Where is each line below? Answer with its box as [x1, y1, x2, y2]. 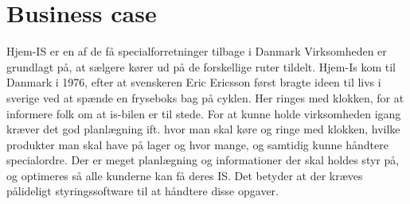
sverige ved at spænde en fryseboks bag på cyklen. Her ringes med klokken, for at [6, 89, 404, 106]
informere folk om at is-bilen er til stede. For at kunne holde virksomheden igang [6, 105, 401, 121]
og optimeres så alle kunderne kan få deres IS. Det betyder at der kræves [6, 167, 363, 183]
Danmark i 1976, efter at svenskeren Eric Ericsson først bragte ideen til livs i [6, 74, 381, 90]
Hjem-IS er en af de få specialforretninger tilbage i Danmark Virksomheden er [6, 43, 387, 60]
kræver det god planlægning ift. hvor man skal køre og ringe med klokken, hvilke [6, 121, 400, 137]
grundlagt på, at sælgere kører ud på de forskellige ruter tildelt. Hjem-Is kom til [6, 58, 396, 75]
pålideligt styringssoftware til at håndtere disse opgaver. [6, 183, 279, 199]
